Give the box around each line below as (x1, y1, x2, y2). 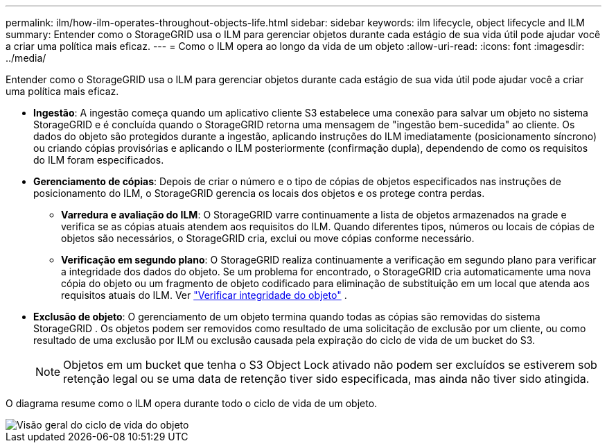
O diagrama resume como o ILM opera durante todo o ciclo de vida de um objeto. (6, 397, 378, 409)
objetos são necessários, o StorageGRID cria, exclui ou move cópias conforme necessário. (61, 232, 475, 244)
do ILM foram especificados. (33, 154, 164, 166)
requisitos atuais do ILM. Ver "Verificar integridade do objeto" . (61, 289, 347, 301)
